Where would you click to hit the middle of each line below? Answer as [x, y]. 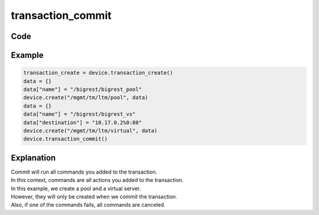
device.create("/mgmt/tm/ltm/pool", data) [86, 98]
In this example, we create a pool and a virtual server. [76, 188]
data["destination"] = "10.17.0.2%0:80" [82, 122]
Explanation [33, 157]
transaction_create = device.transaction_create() [98, 73]
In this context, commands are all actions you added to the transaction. [97, 180]
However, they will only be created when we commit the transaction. [94, 196]
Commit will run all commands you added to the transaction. [84, 172]
